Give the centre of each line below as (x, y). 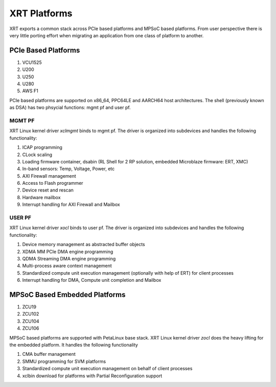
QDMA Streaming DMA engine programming (69, 258)
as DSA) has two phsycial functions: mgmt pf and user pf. (70, 108)
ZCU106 (31, 328)
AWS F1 (30, 91)
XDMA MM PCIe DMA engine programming (68, 251)
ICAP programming (42, 148)
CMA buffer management (49, 354)
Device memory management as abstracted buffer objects (84, 245)
